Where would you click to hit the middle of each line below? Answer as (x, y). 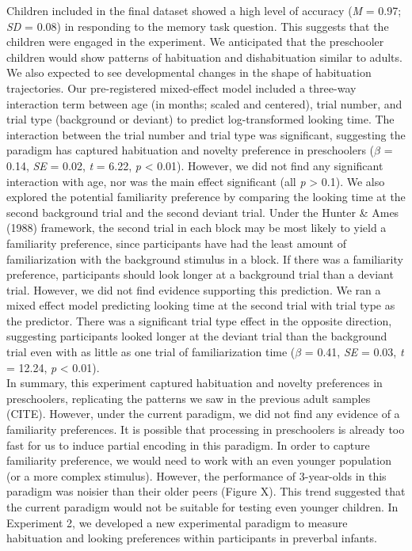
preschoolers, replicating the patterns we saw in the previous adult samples (189, 398)
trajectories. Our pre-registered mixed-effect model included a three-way (181, 87)
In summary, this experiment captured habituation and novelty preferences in (195, 383)
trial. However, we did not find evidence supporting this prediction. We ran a (194, 289)
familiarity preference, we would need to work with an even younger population (199, 460)
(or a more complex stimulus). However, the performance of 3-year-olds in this (196, 475)
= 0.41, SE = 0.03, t (354, 352)
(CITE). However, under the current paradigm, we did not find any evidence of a (203, 414)
